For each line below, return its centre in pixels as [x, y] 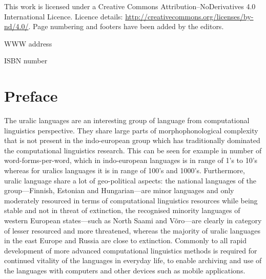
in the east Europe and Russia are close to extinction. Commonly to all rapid [125, 240]
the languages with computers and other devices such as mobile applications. [125, 270]
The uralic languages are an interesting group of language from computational [127, 120]
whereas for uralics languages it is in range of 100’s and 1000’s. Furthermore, [125, 170]
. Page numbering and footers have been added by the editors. [126, 26]
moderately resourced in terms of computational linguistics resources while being [131, 200]
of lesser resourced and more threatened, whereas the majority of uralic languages [132, 230]
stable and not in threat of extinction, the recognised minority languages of [122, 210]
